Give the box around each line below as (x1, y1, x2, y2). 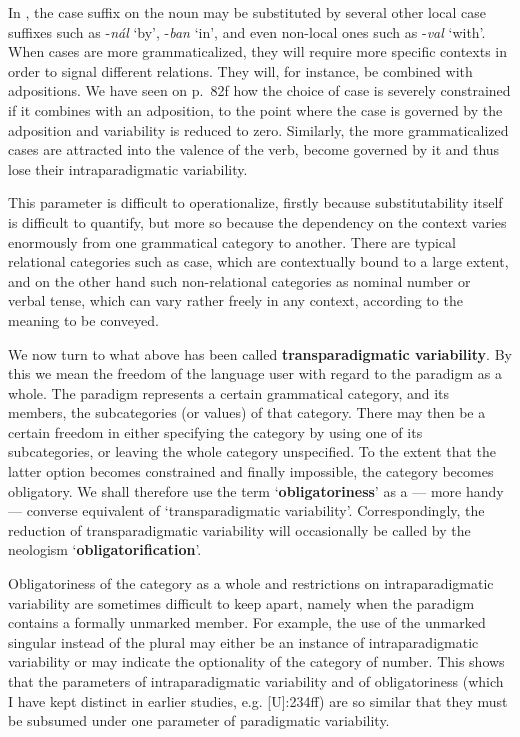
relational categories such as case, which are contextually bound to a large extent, (8, 251, 509, 272)
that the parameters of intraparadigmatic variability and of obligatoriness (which (8, 671, 504, 691)
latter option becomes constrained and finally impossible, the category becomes (8, 461, 494, 482)
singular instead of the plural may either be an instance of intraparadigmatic (8, 631, 479, 652)
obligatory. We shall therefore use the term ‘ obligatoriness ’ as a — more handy (8, 480, 504, 501)
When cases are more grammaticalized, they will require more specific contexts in (8, 41, 508, 62)
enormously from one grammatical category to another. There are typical (8, 231, 456, 252)
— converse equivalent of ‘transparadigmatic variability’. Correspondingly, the (8, 500, 485, 521)
